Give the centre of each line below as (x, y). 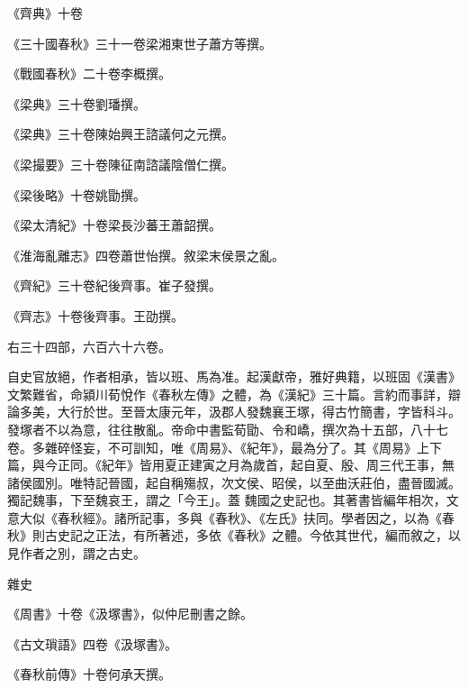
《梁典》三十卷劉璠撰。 (76, 103)
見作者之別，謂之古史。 (76, 553)
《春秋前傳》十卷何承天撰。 (89, 674)
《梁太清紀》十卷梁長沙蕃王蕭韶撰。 (114, 225)
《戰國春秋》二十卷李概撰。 (89, 73)
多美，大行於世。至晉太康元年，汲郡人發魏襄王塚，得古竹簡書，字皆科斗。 (240, 412)
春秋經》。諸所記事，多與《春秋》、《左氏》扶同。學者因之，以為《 (249, 517)
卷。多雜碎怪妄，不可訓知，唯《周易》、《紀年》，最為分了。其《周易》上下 (225, 447)
